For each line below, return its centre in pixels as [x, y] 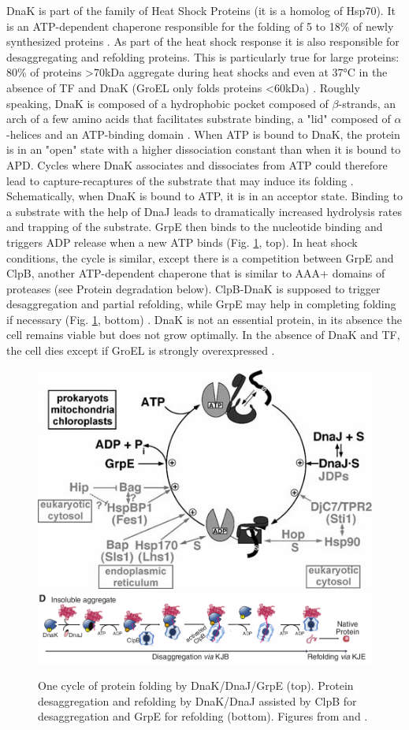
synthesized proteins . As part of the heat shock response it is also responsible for [203, 41]
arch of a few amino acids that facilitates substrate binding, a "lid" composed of [199, 119]
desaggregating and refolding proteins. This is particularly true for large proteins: [203, 56]
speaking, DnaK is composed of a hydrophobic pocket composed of [167, 103]
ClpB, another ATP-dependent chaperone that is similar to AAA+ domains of [196, 273]
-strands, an [367, 103]
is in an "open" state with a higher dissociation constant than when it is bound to [204, 149]
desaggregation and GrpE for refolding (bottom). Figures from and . [203, 716]
